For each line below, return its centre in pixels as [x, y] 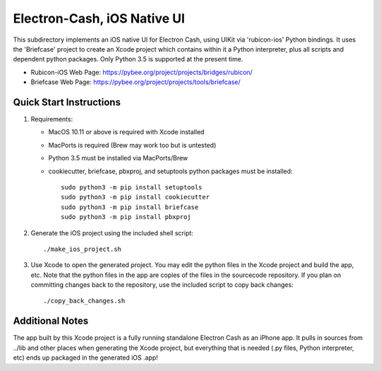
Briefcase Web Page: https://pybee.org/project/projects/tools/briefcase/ [135, 82]
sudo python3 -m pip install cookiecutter [135, 197]
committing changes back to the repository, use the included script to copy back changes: [162, 285]
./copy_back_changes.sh [84, 301]
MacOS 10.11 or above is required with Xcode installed [126, 132]
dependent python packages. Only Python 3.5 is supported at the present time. [128, 59]
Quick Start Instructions [67, 102]
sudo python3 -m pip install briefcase [130, 207]
